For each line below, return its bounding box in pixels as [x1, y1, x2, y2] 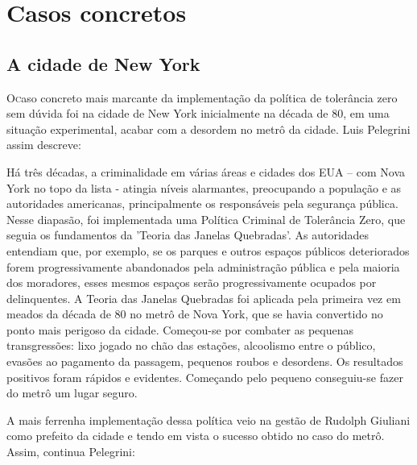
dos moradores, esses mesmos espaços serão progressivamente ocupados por [6, 274, 377, 291]
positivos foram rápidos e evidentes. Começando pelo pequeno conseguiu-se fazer [6, 368, 403, 385]
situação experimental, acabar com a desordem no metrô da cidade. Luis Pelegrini [6, 120, 411, 137]
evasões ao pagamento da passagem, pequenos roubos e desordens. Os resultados [6, 353, 403, 370]
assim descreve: [6, 136, 81, 153]
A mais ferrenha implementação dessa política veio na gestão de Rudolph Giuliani [6, 411, 411, 428]
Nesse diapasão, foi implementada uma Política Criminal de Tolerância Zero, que [6, 210, 406, 227]
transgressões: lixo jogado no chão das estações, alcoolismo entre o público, [6, 337, 376, 354]
